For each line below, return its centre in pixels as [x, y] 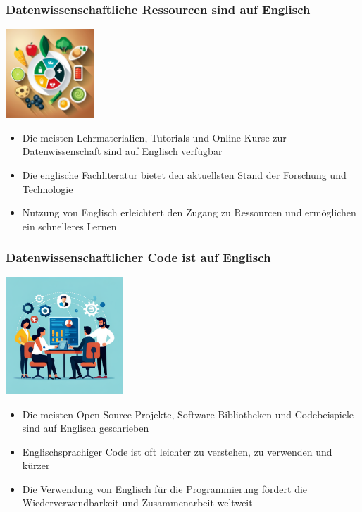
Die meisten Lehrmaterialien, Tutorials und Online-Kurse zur [154, 137]
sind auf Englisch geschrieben [86, 428]
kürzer [36, 465]
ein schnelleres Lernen [69, 226]
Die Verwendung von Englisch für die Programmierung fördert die [165, 488]
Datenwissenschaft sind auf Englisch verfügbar [122, 151]
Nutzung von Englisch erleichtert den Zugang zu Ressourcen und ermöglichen [189, 212]
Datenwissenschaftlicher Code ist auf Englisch [138, 257]
